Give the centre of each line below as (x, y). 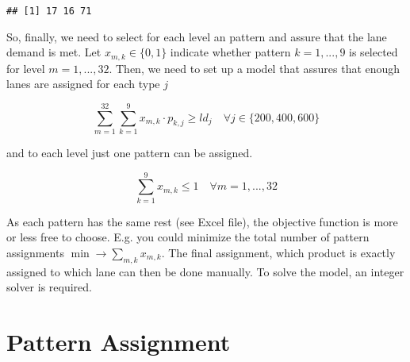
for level (26, 68)
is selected (374, 52)
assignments (35, 252)
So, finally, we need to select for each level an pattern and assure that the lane (197, 36)
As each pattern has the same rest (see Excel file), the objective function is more (202, 221)
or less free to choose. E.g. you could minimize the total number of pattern (188, 237)
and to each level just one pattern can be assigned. (130, 153)
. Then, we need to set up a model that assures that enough (255, 68)
